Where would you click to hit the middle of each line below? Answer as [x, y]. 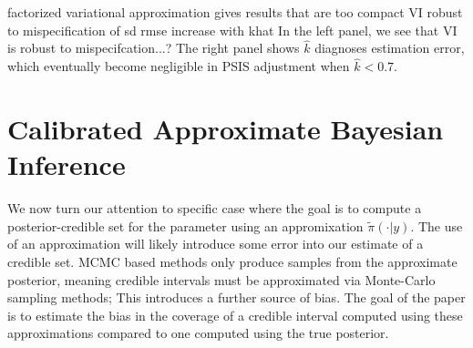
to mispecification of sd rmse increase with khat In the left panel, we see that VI [232, 30]
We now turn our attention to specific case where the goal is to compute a [215, 208]
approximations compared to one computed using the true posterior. [198, 333]
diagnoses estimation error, [390, 48]
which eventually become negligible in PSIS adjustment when [179, 66]
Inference [67, 164]
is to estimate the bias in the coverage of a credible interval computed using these [235, 315]
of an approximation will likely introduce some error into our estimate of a [216, 244]
